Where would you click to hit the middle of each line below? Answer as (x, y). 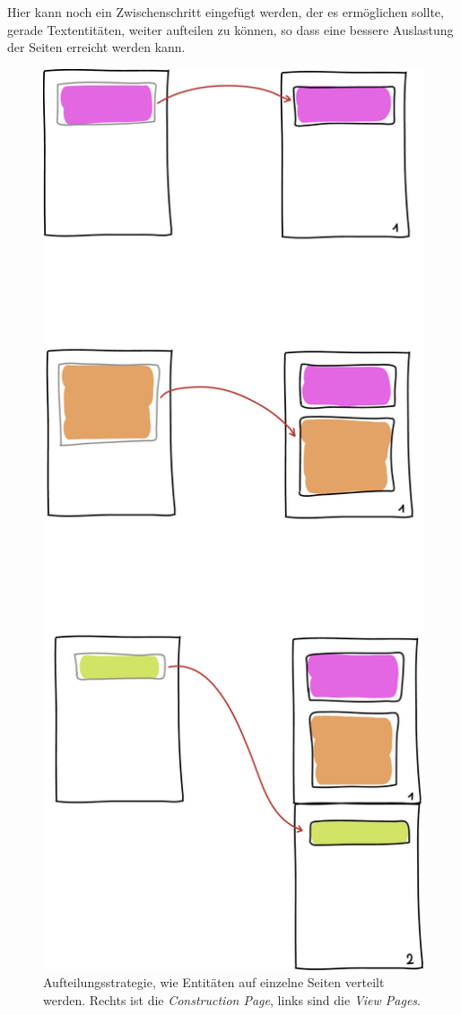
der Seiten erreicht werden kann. (96, 47)
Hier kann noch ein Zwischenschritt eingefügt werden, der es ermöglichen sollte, (226, 12)
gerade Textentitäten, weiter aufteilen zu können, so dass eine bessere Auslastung (230, 29)
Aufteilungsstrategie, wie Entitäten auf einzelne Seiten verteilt (214, 982)
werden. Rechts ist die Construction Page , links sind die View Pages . (232, 1000)
